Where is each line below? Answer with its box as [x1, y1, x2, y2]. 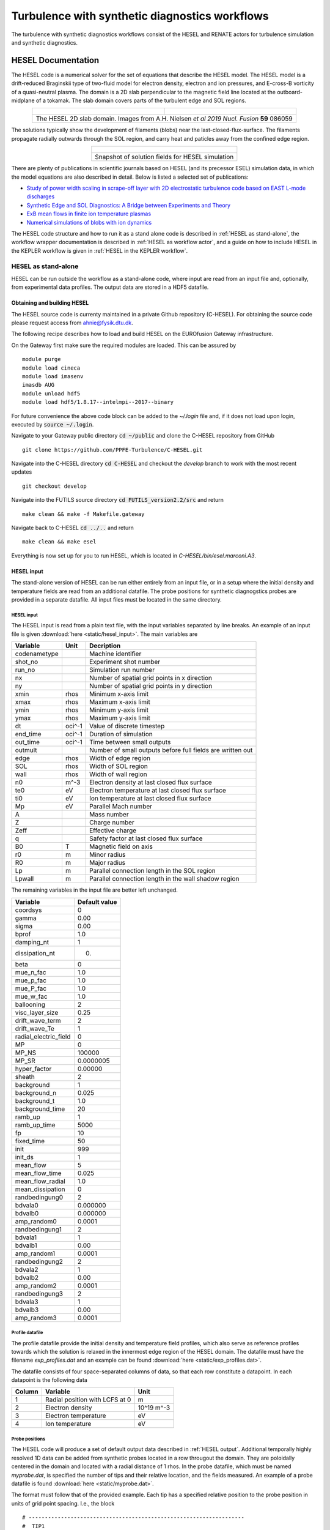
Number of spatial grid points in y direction [89, 682, 213, 690]
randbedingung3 [15, 1289, 64, 1297]
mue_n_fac [15, 968, 46, 976]
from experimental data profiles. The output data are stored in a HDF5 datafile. [11, 283, 209, 291]
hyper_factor [15, 1064, 52, 1073]
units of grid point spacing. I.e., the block [11, 1499, 115, 1507]
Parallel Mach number [89, 802, 153, 811]
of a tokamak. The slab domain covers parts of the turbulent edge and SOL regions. [35, 97, 247, 104]
